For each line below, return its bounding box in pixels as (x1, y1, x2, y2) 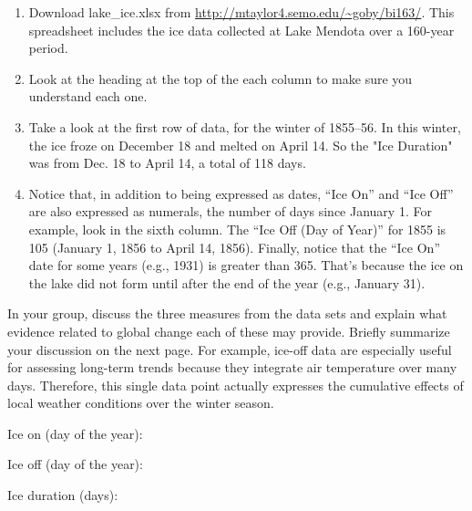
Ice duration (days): (7, 485, 118, 505)
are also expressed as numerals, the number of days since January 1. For (28, 202, 432, 221)
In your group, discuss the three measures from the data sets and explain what (7, 304, 447, 323)
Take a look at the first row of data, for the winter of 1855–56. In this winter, (28, 117, 461, 136)
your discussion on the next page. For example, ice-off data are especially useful (7, 339, 452, 359)
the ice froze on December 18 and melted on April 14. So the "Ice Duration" (28, 135, 453, 154)
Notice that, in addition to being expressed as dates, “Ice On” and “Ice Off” (28, 183, 454, 203)
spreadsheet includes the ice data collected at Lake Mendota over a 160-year (28, 20, 455, 39)
